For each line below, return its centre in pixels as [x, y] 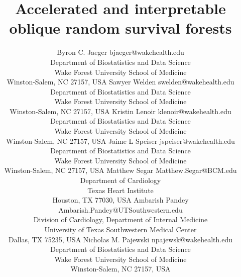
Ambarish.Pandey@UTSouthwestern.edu [120, 209]
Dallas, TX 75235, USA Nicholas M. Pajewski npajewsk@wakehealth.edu [120, 239]
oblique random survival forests [120, 28]
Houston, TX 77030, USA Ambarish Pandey [120, 200]
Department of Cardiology [120, 180]
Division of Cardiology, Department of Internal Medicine [120, 219]
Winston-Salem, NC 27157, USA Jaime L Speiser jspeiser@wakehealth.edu [120, 141]
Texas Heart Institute [120, 190]
